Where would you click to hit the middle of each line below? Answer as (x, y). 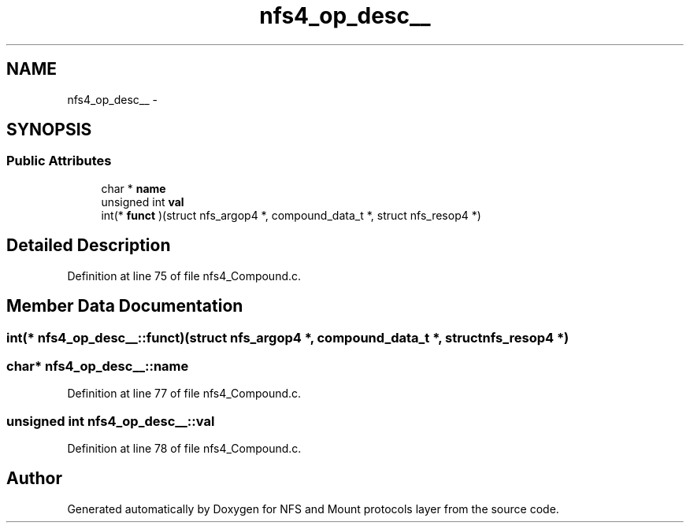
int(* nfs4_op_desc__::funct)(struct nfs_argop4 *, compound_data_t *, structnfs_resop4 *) (288, 337)
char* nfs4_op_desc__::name (98, 366)
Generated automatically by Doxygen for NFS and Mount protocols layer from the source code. (313, 509)
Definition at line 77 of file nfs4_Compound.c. (184, 394)
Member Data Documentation (125, 306)
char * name (134, 188)
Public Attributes (59, 161)
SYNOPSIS (49, 130)
